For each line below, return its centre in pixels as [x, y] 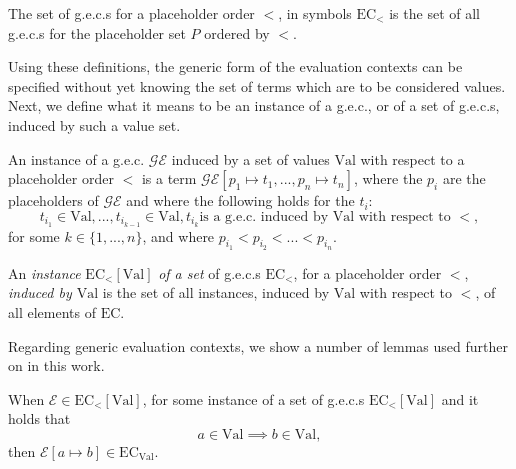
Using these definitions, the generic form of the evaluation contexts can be [235, 66]
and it [460, 398]
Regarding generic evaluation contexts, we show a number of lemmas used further [258, 345]
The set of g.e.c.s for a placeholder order [131, 13]
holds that [39, 418]
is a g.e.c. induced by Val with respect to [325, 216]
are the [464, 178]
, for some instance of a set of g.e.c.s [253, 398]
